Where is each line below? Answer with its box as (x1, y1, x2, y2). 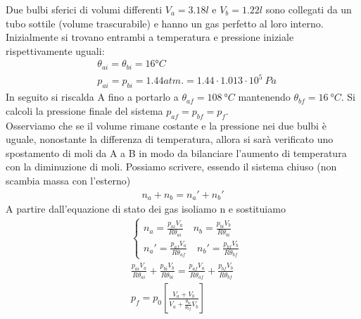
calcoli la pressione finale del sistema (6, 103, 163, 118)
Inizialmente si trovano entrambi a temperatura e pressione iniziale (6, 30, 294, 44)
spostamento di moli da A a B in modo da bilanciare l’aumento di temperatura (6, 145, 347, 160)
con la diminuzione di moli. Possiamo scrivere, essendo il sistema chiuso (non (6, 159, 337, 174)
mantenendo (238, 89, 291, 104)
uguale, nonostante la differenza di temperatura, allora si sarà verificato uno (6, 132, 334, 146)
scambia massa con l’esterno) (6, 173, 131, 187)
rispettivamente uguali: (6, 43, 105, 58)
